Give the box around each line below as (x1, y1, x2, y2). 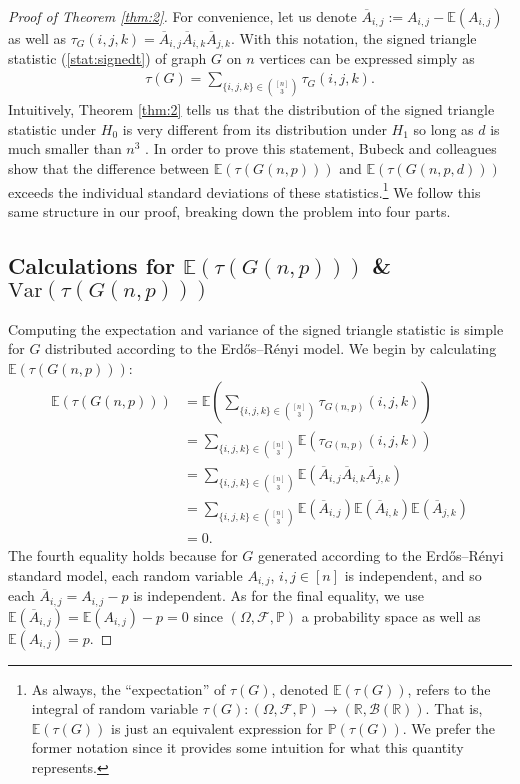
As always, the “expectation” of (31, 678, 226, 699)
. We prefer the (402, 717, 495, 738)
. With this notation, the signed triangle (230, 28, 477, 48)
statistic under (8, 118, 97, 139)
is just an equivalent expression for (111, 717, 324, 738)
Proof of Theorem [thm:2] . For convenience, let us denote (8, 6, 357, 26)
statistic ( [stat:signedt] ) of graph (8, 48, 207, 69)
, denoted (271, 678, 329, 699)
